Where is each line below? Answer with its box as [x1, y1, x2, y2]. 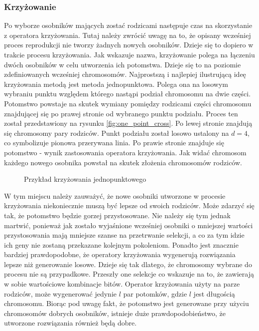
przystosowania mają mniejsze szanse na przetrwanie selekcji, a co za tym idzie [4, 230, 245, 240]
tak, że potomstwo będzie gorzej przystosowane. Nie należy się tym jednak [4, 210, 231, 220]
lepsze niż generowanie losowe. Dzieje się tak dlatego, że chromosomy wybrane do [4, 259, 252, 269]
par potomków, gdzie [123, 288, 187, 299]
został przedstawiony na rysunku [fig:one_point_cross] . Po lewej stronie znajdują [4, 118, 253, 128]
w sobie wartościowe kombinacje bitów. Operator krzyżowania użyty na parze [4, 279, 240, 289]
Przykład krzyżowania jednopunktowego [24, 174, 146, 184]
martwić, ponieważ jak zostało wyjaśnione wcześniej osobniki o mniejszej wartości [4, 220, 253, 230]
